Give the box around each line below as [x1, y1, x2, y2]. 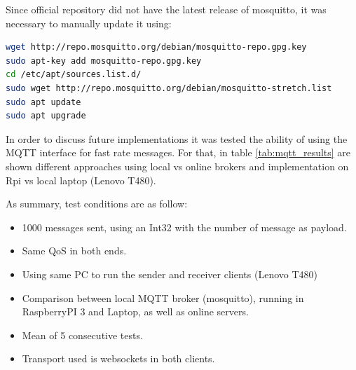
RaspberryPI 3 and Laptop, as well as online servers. [22, 304, 249, 319]
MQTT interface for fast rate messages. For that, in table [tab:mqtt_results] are [6, 145, 351, 160]
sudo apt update [6, 97, 81, 107]
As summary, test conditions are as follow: [6, 196, 188, 211]
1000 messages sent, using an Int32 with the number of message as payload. [22, 219, 347, 234]
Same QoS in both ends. [22, 243, 127, 258]
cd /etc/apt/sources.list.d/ [6, 69, 142, 80]
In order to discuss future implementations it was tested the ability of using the [6, 131, 348, 146]
